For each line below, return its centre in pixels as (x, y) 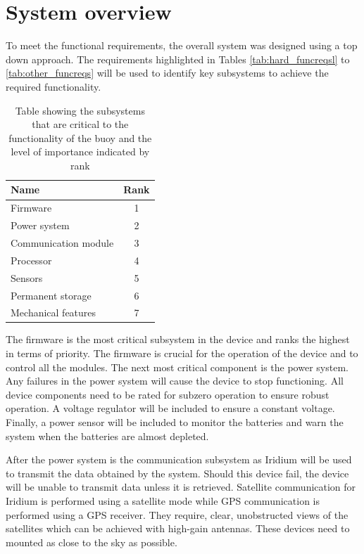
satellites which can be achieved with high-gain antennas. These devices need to (178, 528)
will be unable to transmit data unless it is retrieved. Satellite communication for (181, 487)
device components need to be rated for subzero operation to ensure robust (168, 394)
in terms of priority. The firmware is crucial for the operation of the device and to (182, 353)
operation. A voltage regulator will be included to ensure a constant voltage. (170, 408)
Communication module (62, 243)
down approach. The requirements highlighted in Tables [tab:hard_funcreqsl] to (178, 59)
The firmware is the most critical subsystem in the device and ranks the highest (178, 339)
